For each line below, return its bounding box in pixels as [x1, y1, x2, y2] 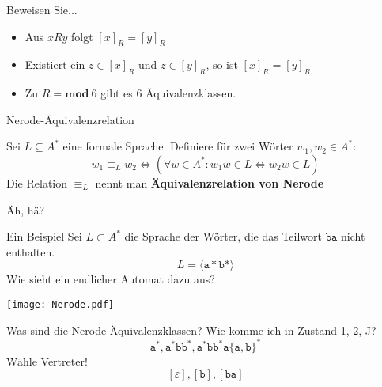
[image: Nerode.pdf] [6, 298, 115, 310]
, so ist [206, 56, 238, 73]
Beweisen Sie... [6, 2, 78, 17]
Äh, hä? [6, 201, 45, 218]
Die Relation [6, 174, 67, 191]
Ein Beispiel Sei [6, 228, 82, 245]
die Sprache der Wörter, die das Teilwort [124, 228, 323, 245]
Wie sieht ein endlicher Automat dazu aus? [6, 271, 215, 287]
